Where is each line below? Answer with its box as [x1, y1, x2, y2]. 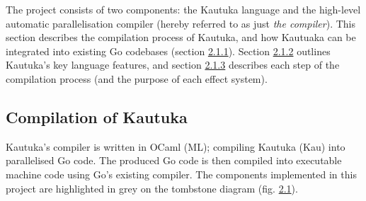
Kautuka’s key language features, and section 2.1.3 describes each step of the [6, 57, 340, 72]
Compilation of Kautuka [6, 105, 188, 127]
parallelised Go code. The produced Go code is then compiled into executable [6, 153, 342, 168]
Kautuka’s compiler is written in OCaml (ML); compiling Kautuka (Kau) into [6, 139, 345, 154]
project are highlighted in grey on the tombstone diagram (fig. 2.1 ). [6, 180, 298, 195]
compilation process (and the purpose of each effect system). [6, 71, 268, 86]
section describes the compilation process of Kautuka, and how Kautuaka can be [6, 30, 356, 45]
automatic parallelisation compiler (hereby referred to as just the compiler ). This [6, 16, 355, 30]
